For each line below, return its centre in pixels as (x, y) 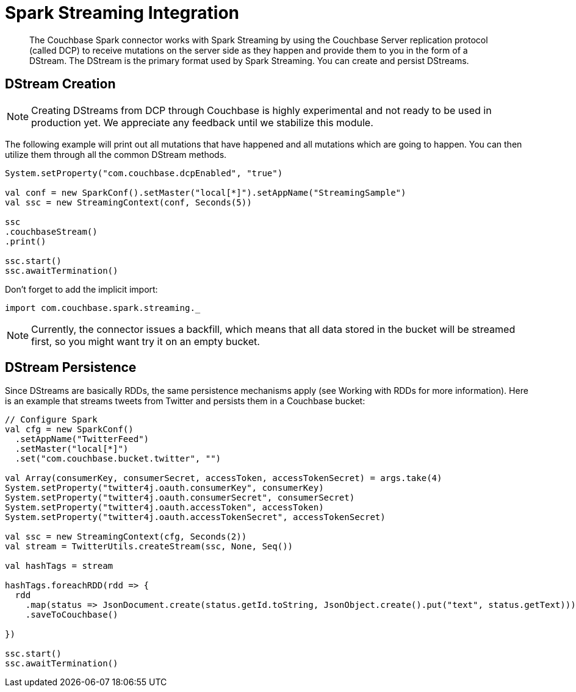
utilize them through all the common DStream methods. (116, 154)
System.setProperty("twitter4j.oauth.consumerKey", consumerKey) (164, 488)
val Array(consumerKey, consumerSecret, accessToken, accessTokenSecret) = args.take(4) (224, 478)
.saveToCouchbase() (72, 615)
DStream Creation (60, 84)
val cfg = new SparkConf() (69, 430)
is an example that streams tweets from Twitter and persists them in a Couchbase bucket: (185, 401)
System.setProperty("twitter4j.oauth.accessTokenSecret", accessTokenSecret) (195, 517)
